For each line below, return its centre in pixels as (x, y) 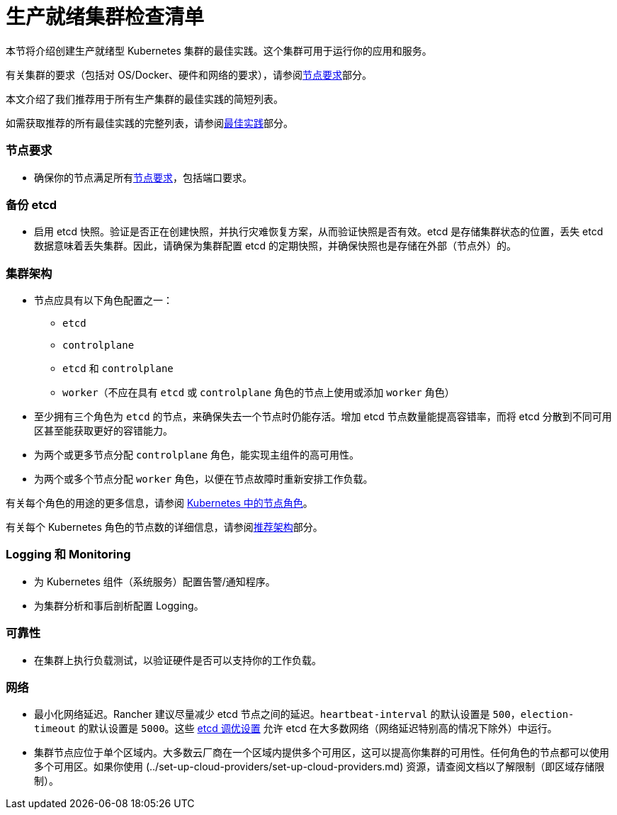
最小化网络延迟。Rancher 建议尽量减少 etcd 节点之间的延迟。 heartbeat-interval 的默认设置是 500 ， (277, 714)
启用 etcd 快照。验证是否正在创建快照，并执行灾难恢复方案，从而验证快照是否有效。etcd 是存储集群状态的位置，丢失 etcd (319, 232)
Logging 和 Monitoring (68, 555)
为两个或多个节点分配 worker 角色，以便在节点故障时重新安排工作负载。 (204, 479)
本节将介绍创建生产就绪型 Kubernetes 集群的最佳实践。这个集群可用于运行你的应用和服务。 (219, 50)
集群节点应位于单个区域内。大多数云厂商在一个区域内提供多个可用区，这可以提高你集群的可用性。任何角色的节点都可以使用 (322, 753)
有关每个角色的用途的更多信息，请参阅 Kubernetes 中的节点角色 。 (159, 503)
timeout (55, 729)
